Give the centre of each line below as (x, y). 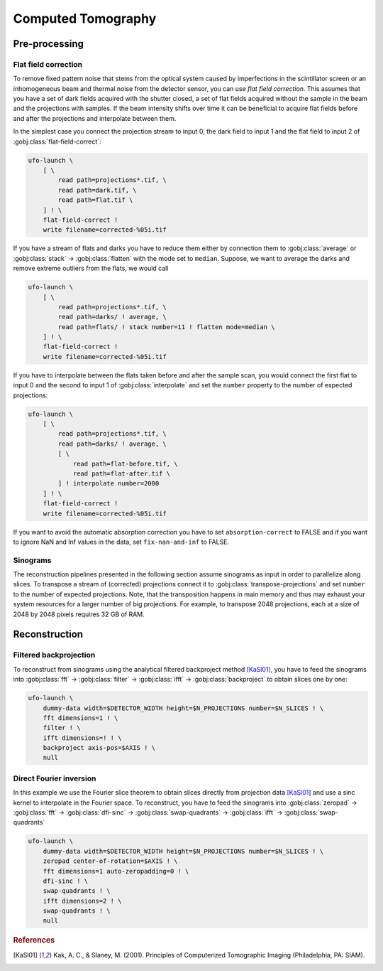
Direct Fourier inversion (55, 778)
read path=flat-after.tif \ (121, 473)
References (34, 940)
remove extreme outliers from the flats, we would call (91, 268)
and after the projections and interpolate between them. (95, 118)
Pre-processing (49, 44)
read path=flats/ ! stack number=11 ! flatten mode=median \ (166, 327)
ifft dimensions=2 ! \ (82, 901)
